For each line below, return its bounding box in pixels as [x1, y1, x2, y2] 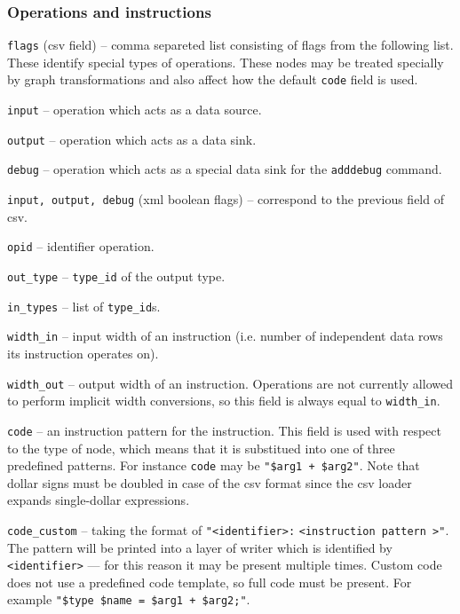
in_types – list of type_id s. [7, 296, 161, 315]
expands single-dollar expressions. [7, 491, 190, 509]
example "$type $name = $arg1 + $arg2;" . [7, 590, 250, 609]
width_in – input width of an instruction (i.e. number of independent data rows [7, 327, 443, 345]
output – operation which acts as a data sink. [7, 130, 257, 148]
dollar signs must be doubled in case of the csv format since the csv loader [7, 473, 412, 492]
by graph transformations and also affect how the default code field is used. [7, 70, 418, 89]
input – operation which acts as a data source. [7, 100, 262, 119]
